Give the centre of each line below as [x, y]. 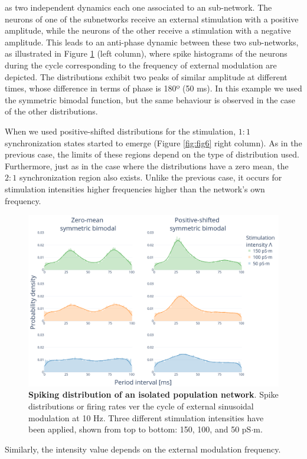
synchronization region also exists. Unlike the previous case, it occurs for [151, 177]
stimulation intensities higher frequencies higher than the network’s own [135, 188]
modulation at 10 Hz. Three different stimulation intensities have [146, 417]
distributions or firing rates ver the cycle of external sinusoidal [141, 406]
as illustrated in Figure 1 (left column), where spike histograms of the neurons [146, 53]
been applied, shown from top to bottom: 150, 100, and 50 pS [140, 429]
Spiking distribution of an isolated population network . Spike [153, 394]
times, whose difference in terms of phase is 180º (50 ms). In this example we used [153, 88]
